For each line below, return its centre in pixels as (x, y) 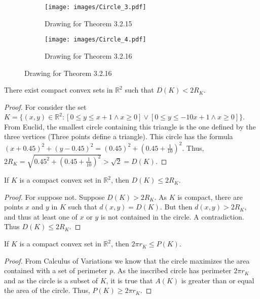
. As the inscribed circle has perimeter (172, 270)
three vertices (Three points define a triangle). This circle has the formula (119, 136)
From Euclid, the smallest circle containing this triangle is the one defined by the (130, 126)
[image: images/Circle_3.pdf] (96, 7)
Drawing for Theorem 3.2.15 (88, 23)
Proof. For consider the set (45, 106)
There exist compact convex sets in (59, 90)
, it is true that (129, 280)
